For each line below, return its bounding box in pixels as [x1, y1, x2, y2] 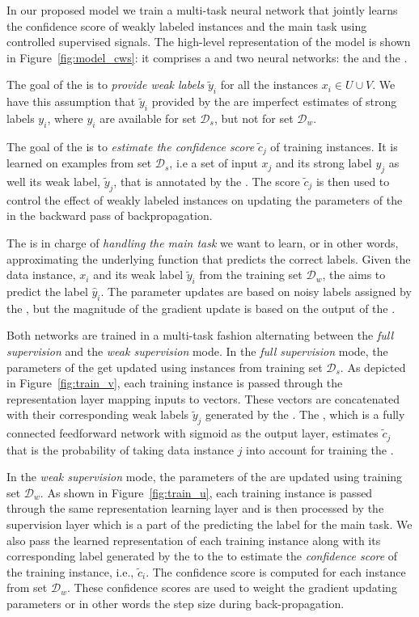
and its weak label [93, 266, 184, 283]
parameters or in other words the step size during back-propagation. [6, 594, 345, 611]
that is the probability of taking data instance [6, 441, 235, 458]
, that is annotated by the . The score [113, 173, 300, 190]
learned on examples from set [6, 154, 152, 171]
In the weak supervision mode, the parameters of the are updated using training [6, 468, 403, 485]
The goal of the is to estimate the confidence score [6, 137, 255, 154]
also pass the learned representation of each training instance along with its [6, 531, 381, 548]
